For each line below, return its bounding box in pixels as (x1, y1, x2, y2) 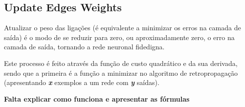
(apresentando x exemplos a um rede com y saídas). (4, 77, 159, 87)
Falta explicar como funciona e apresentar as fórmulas (4, 93, 190, 104)
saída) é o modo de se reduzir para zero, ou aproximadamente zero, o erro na (4, 32, 235, 42)
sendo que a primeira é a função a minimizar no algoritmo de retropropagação (4, 67, 238, 78)
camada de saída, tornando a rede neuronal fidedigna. (4, 42, 165, 52)
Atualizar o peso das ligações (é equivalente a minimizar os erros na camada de (4, 22, 241, 33)
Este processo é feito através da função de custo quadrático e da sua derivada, (4, 58, 238, 68)
